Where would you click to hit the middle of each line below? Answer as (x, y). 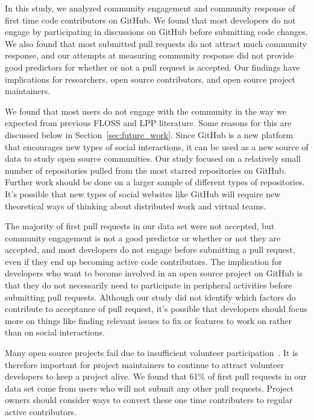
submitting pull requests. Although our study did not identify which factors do (150, 297)
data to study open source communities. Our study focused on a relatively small (153, 158)
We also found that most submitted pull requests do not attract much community (156, 43)
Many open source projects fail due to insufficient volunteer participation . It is (152, 353)
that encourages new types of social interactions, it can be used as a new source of (157, 146)
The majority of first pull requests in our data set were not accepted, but (140, 226)
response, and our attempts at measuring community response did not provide (149, 55)
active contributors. (41, 412)
